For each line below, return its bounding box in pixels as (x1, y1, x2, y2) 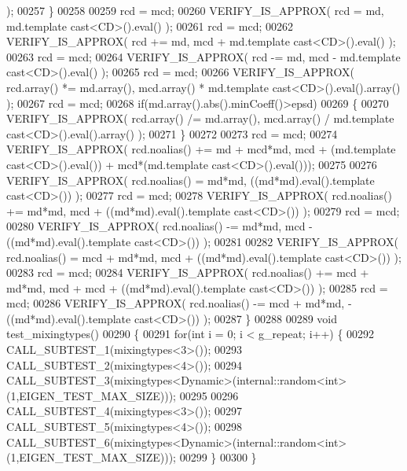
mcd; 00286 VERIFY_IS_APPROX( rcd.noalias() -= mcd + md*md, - (6, 295, 352, 311)
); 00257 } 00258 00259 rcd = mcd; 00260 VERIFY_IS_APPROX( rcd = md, (6, 2, 384, 18)
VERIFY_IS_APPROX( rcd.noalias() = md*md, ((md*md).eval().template (6, 171, 375, 188)
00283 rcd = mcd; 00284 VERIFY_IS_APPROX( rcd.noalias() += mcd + (6, 264, 369, 281)
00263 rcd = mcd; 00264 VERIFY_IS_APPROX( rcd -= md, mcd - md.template (6, 48, 401, 64)
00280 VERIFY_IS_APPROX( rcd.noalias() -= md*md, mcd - (6, 218, 313, 234)
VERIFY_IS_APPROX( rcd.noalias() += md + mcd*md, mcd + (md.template (6, 141, 396, 157)
